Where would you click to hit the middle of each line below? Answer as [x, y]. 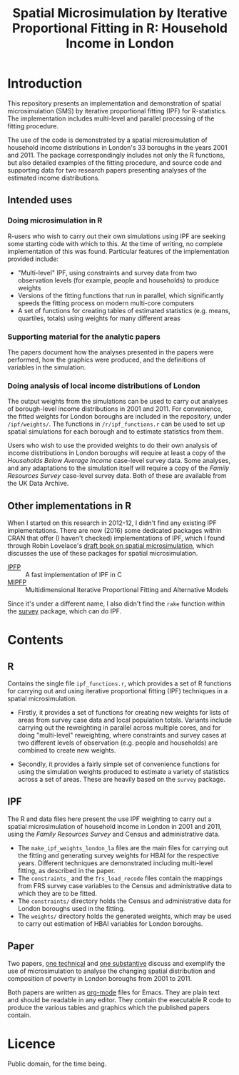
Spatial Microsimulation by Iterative [120, 13]
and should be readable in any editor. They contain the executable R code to [119, 999]
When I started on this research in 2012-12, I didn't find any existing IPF [112, 523]
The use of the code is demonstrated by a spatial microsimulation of [108, 140]
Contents [36, 640]
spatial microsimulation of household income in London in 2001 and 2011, [115, 826]
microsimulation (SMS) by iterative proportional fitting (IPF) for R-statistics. [117, 111]
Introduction [45, 84]
